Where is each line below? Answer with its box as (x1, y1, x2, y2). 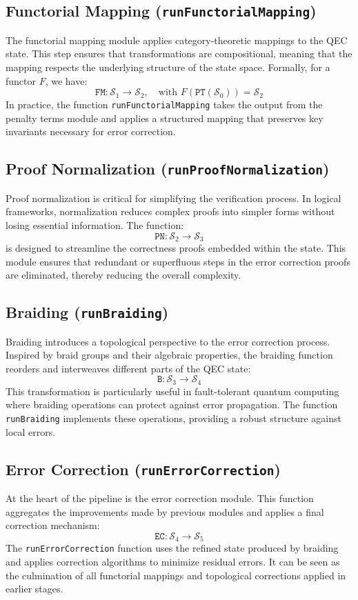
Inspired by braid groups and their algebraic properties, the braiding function (6, 348, 333, 362)
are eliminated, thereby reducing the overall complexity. (6, 268, 241, 282)
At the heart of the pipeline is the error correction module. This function (6, 491, 314, 506)
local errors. (6, 424, 56, 439)
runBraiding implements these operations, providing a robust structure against (6, 411, 341, 425)
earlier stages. (6, 581, 63, 596)
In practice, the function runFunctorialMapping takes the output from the (6, 97, 323, 112)
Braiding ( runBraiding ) (6, 301, 169, 323)
